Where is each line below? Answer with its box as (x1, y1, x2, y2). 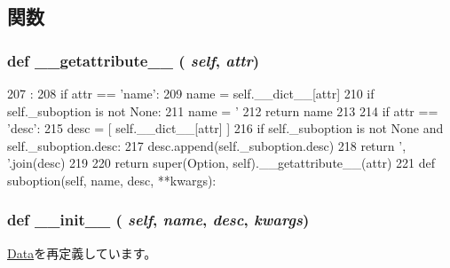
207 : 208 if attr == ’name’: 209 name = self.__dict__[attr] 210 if (7, 84, 375, 102)
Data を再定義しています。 (7, 243, 157, 262)
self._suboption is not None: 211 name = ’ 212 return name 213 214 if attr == (7, 101, 438, 120)
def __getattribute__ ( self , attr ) (7, 49, 260, 71)
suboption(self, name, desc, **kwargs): (7, 170, 217, 189)
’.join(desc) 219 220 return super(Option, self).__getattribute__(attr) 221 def (7, 154, 435, 172)
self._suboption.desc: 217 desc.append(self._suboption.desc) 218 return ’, (7, 136, 407, 154)
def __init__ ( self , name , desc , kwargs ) (7, 209, 310, 231)
